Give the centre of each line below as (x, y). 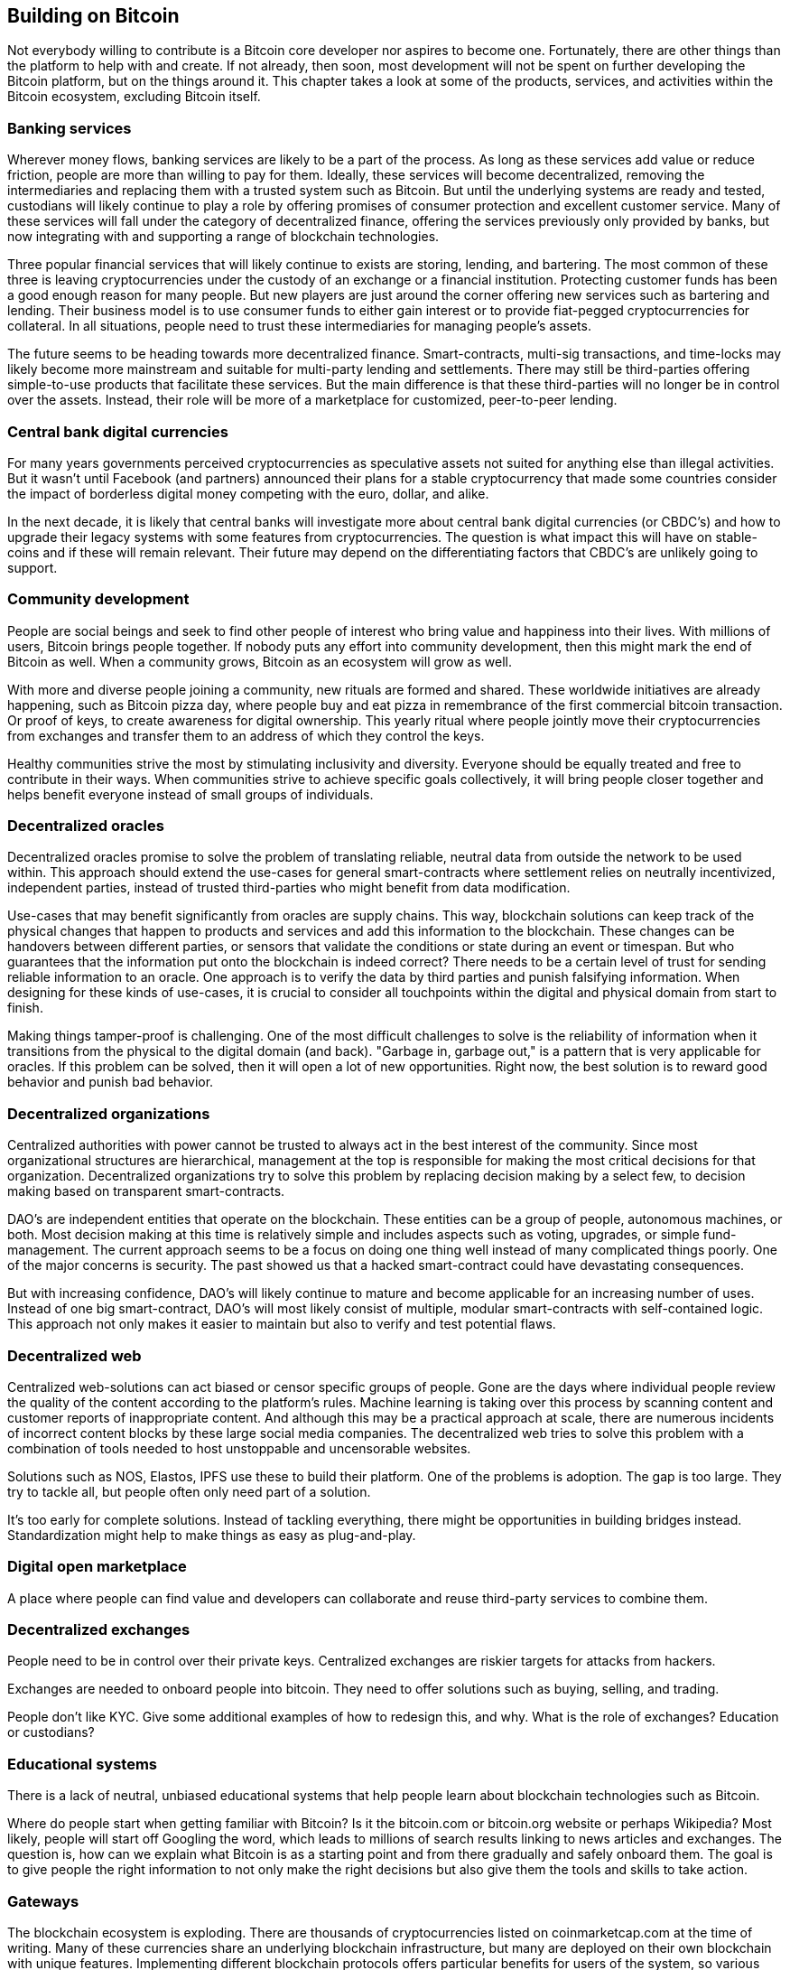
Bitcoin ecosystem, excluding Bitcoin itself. (134, 97)
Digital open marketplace (97, 1567)
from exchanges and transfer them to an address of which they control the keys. (246, 735)
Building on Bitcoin (93, 16)
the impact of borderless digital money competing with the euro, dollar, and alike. (248, 493)
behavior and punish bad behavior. (111, 1082)
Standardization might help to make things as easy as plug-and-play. (212, 1535)
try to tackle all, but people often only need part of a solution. (189, 1491)
